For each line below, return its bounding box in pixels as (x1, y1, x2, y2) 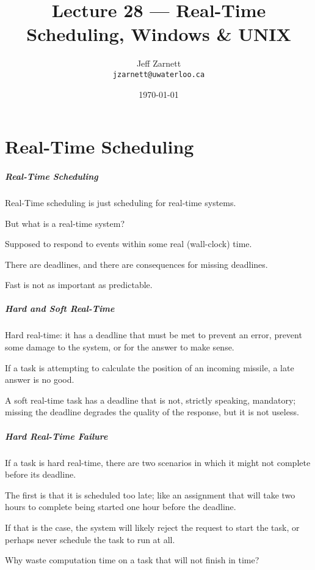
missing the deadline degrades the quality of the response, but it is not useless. (5, 405, 299, 418)
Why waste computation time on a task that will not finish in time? (5, 553, 259, 566)
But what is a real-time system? (5, 217, 125, 229)
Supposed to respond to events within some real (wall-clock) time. (5, 237, 252, 250)
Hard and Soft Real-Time (5, 302, 115, 315)
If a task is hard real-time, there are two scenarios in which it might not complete (5, 456, 311, 468)
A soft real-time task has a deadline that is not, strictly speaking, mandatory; (5, 393, 296, 406)
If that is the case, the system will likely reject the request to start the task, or (5, 520, 300, 533)
